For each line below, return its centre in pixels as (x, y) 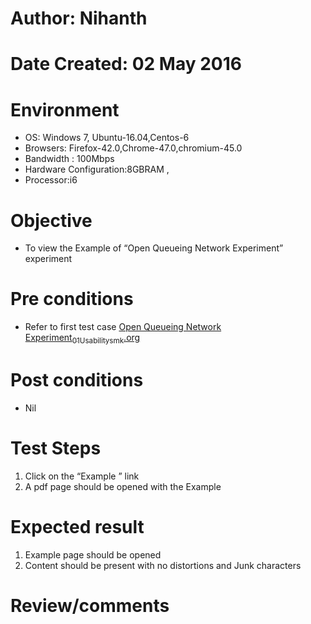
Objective (51, 220)
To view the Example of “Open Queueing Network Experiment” (154, 248)
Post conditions (77, 380)
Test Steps (56, 448)
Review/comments (90, 605)
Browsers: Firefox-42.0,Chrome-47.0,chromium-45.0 (133, 148)
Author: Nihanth (79, 18)
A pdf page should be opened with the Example (123, 486)
